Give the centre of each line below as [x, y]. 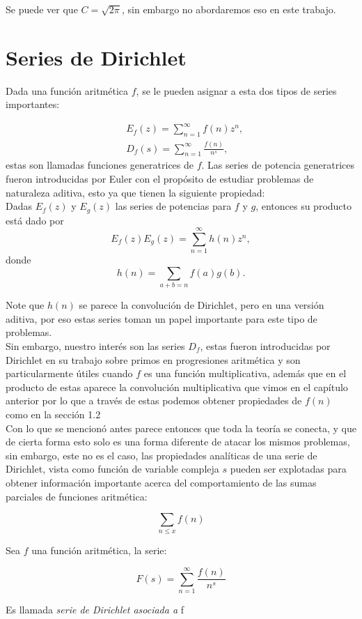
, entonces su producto [304, 206]
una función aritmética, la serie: [99, 550]
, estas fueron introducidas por [265, 346]
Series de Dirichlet [96, 57]
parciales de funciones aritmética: [77, 496]
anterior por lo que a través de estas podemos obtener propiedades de [154, 400]
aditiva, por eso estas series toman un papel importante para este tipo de [162, 318]
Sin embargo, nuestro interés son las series [95, 346]
